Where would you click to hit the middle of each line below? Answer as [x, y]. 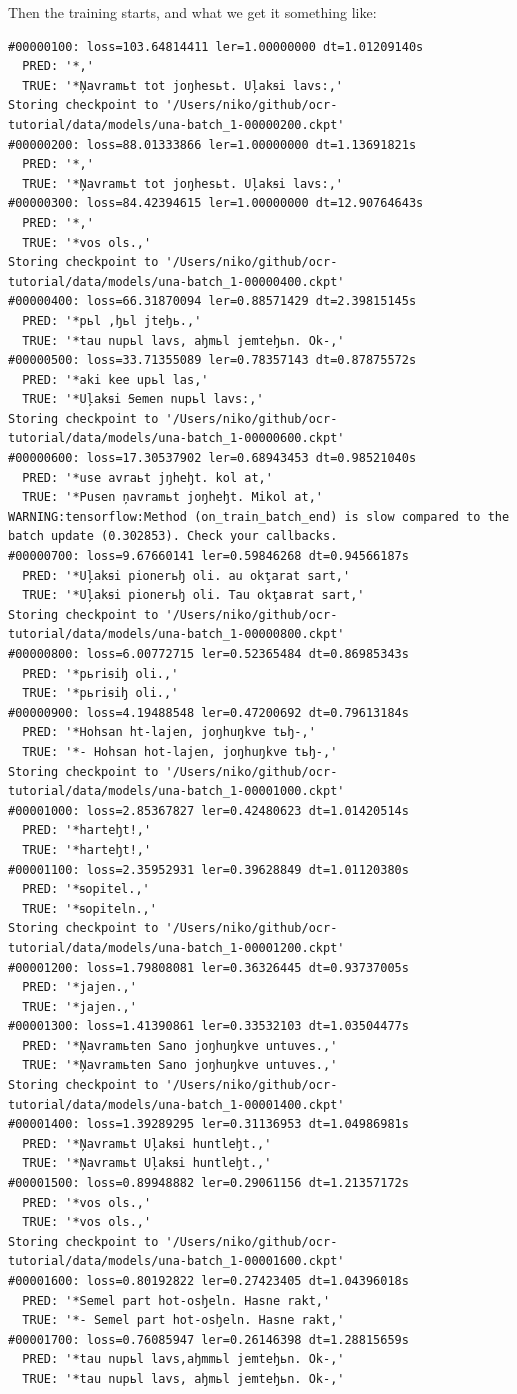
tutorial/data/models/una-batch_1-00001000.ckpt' [176, 791]
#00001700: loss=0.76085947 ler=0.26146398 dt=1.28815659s [208, 1339]
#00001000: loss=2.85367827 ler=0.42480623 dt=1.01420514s [208, 810]
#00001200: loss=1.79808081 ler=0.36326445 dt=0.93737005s [208, 967]
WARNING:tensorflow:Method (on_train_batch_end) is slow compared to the [259, 516]
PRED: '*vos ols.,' [87, 1202]
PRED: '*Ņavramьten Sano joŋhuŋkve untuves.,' [180, 1045]
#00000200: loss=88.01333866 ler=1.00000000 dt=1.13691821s [212, 144]
